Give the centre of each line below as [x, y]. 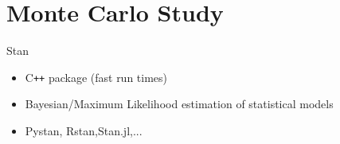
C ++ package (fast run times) [96, 77]
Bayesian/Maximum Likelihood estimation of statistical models [179, 104]
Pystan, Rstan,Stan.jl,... [84, 130]
